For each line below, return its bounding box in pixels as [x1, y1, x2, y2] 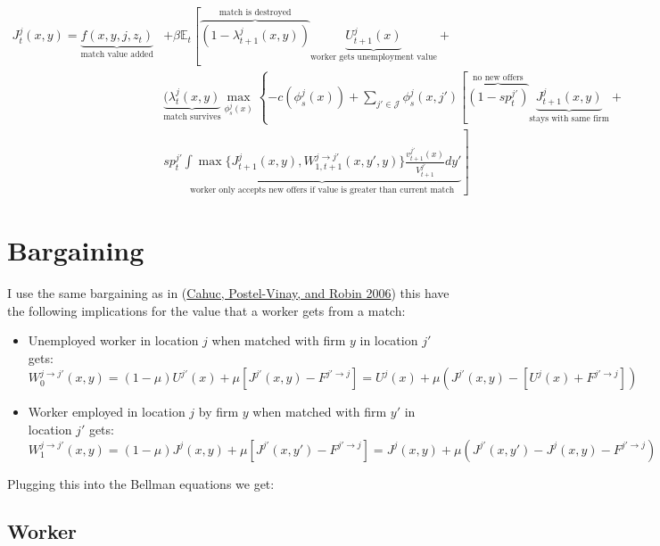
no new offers [473, 73, 524, 83]
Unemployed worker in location [28, 331, 199, 350]
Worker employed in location [28, 402, 186, 421]
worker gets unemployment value [309, 52, 437, 62]
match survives [163, 112, 221, 122]
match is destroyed [219, 7, 292, 17]
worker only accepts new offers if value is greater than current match [189, 186, 455, 195]
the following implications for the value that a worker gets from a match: [7, 301, 406, 319]
